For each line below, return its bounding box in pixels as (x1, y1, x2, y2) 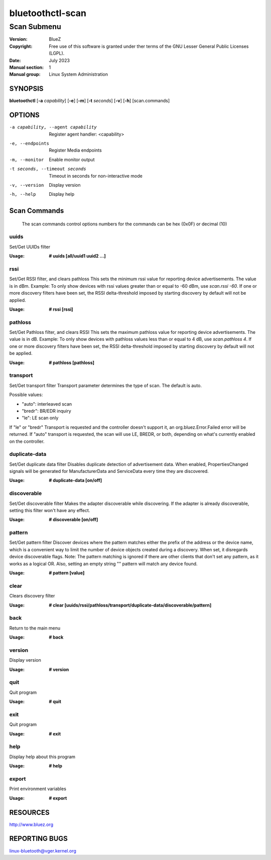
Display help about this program (9, 754, 75, 760)
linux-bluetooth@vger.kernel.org (9, 847, 76, 853)
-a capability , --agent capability (9, 125, 97, 130)
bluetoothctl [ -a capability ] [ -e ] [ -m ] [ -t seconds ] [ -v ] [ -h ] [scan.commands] (9, 98, 170, 104)
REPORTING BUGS (9, 834, 68, 843)
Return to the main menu (9, 625, 60, 631)
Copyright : (9, 43, 33, 49)
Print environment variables (9, 786, 66, 792)
